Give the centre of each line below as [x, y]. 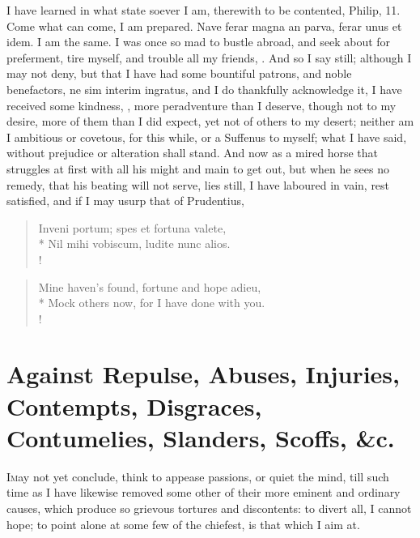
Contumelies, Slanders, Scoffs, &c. [201, 437]
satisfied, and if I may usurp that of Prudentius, [125, 201]
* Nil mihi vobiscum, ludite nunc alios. [134, 243]
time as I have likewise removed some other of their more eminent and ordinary [204, 492]
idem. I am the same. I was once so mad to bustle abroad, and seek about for [199, 42]
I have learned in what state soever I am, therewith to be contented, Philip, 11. [204, 10]
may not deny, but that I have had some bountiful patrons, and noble [179, 73]
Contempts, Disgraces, [134, 406]
